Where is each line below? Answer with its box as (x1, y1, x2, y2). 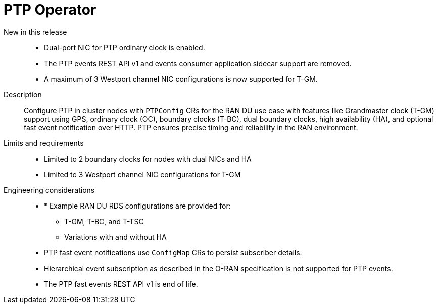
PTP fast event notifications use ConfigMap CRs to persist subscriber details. (44, 248, 302, 257)
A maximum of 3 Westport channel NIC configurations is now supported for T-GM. (44, 74, 318, 83)
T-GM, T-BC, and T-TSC (64, 217, 144, 226)
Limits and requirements (4, 138, 84, 147)
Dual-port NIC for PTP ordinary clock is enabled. (44, 43, 205, 52)
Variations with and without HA (64, 232, 167, 241)
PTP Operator (4, 1, 96, 18)
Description (4, 90, 42, 99)
